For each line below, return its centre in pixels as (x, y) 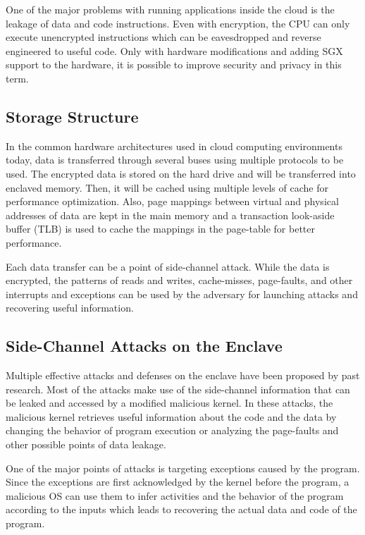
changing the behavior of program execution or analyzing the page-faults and (172, 430)
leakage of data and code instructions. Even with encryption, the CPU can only (178, 23)
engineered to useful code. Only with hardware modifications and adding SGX (174, 50)
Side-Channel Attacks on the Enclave (144, 346)
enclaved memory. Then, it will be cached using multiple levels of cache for (167, 187)
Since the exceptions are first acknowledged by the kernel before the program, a (178, 482)
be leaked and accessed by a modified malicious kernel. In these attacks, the (169, 403)
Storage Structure (72, 116)
